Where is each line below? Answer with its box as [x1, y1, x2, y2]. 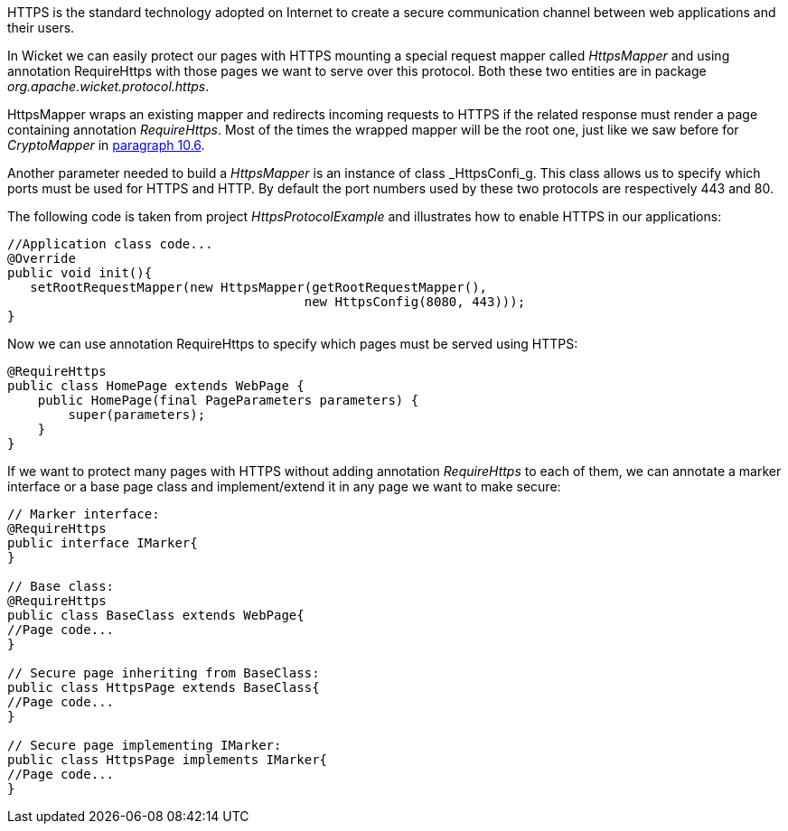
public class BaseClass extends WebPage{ [7, 608, 305, 622]
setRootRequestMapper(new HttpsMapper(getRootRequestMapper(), [30, 280, 488, 294]
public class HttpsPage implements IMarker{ [7, 752, 328, 767]
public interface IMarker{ [7, 536, 198, 550]
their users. [7, 20, 75, 35]
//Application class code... [7, 237, 213, 251]
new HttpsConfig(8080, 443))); [304, 294, 526, 309]
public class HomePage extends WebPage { [7, 378, 305, 393]
